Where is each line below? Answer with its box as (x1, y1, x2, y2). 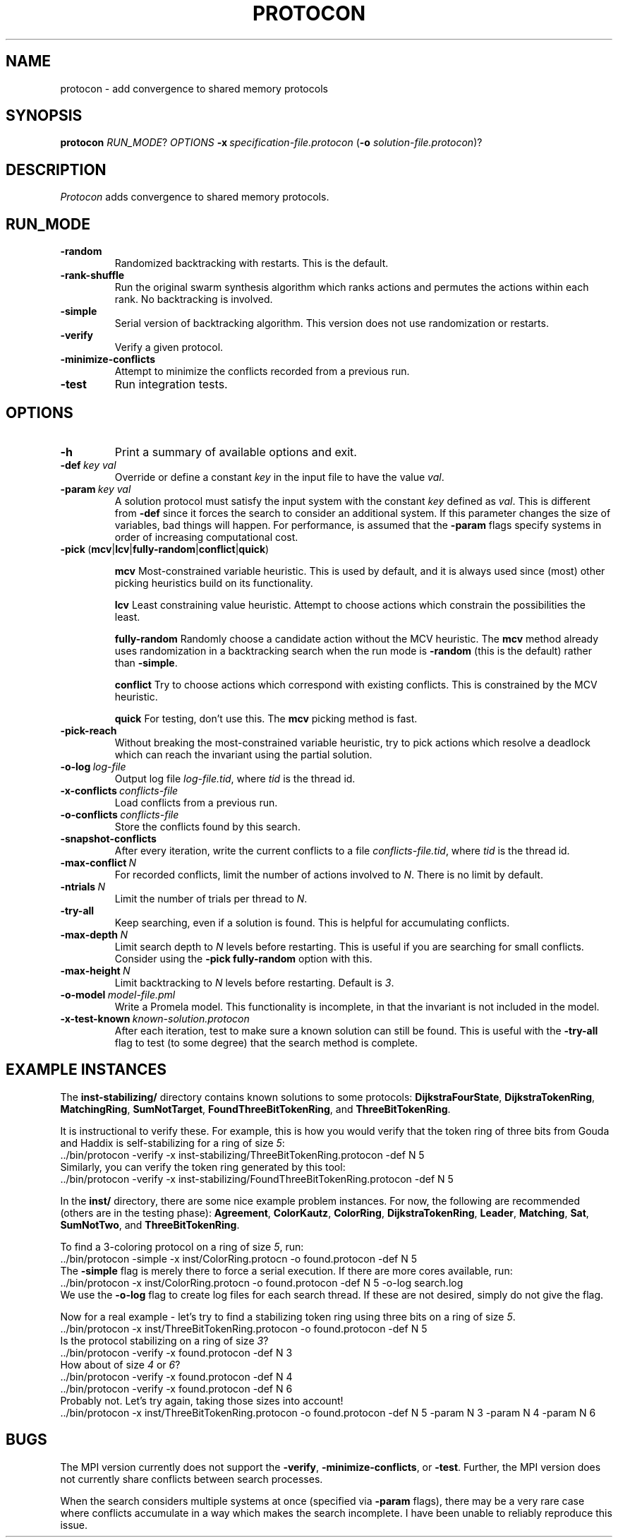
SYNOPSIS (6, 107, 83, 125)
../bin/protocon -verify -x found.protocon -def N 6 (60, 1382, 293, 1395)
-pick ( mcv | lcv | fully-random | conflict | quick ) (60, 542, 269, 555)
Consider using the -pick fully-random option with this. (114, 952, 372, 965)
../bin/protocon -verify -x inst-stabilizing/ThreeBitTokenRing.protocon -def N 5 (60, 1148, 425, 1161)
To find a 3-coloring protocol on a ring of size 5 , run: (60, 1240, 304, 1253)
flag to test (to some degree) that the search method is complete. (114, 1036, 418, 1049)
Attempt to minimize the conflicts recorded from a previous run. (114, 365, 410, 378)
